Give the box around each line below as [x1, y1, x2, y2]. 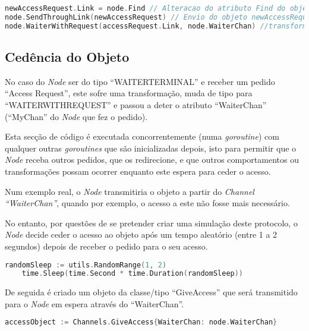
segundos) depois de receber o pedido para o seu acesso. [5, 239, 208, 252]
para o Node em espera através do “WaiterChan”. [5, 297, 184, 310]
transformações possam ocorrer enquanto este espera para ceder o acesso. [5, 165, 271, 177]
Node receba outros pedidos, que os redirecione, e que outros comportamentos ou [5, 153, 299, 166]
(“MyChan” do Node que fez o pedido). [5, 110, 148, 122]
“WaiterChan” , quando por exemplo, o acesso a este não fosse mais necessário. [5, 197, 290, 209]
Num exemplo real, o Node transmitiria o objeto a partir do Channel [5, 185, 254, 197]
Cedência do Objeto [5, 48, 130, 66]
